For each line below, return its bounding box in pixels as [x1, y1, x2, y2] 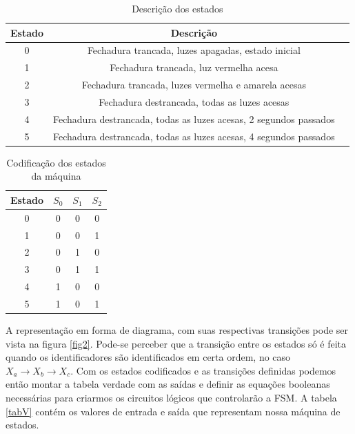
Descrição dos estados [132, 1, 223, 15]
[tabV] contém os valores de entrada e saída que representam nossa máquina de [6, 404, 341, 418]
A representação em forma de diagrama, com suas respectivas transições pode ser [6, 323, 349, 337]
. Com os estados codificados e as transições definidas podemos [70, 363, 336, 377]
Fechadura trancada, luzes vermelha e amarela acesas [81, 77, 306, 92]
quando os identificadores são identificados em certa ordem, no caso [6, 350, 291, 364]
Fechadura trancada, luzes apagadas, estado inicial [87, 43, 301, 57]
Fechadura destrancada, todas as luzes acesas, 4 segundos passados [53, 129, 335, 143]
